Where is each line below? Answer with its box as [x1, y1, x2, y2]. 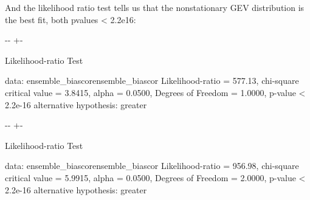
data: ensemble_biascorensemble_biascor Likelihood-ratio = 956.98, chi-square [5, 159, 299, 172]
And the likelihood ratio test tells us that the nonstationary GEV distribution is [5, 1, 305, 13]
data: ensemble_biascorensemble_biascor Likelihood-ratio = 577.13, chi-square [5, 74, 299, 87]
